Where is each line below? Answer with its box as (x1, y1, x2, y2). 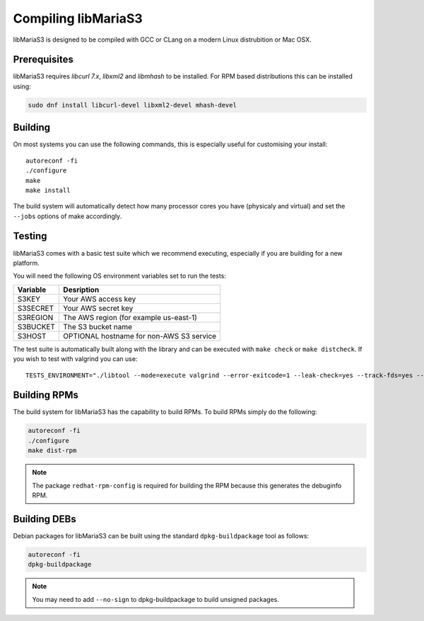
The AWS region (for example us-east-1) (63, 312, 198, 322)
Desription (63, 285, 100, 295)
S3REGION (17, 312, 54, 322)
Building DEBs (13, 513, 77, 525)
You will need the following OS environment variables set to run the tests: (13, 272, 226, 280)
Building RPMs (13, 389, 79, 401)
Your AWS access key (63, 294, 136, 304)
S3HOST (17, 331, 47, 341)
